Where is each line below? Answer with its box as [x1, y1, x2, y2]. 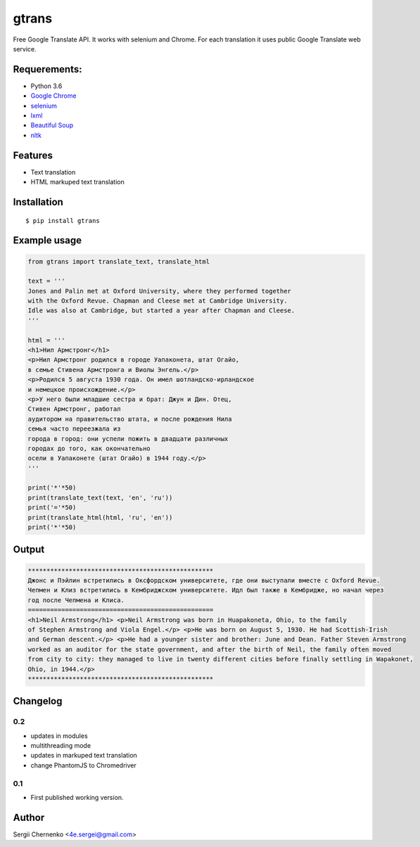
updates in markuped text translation [30, 751, 137, 760]
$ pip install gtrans [25, 217, 100, 224]
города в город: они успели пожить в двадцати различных [27, 435, 229, 442]
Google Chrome [30, 91, 77, 100]
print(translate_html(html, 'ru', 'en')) [27, 514, 173, 521]
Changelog [13, 695, 63, 707]
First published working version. [30, 794, 124, 801]
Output [13, 544, 45, 556]
